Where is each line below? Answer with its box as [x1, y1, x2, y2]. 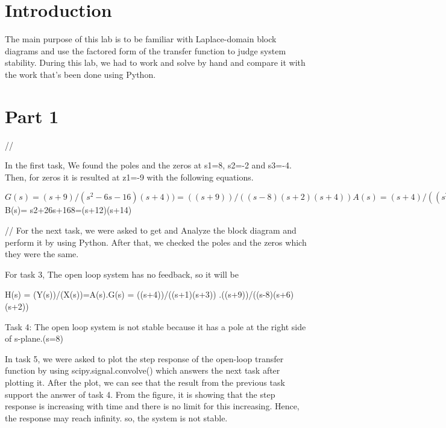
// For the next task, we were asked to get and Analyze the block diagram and [5, 224, 297, 236]
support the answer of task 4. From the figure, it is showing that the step [5, 388, 275, 400]
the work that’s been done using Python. [5, 68, 156, 80]
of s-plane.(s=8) [5, 332, 63, 345]
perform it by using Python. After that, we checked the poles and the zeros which [5, 235, 307, 248]
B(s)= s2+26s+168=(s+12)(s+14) [5, 203, 132, 216]
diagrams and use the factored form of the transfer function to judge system [5, 44, 286, 57]
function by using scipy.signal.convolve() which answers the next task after [5, 364, 280, 377]
